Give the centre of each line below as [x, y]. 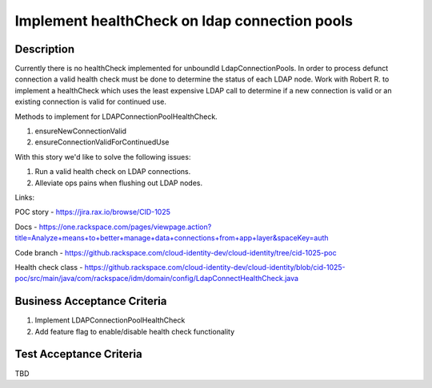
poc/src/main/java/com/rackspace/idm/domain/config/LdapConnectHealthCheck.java [157, 279]
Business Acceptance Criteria [91, 301]
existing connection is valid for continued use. [91, 102]
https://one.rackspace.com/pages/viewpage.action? [125, 227]
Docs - [26, 227]
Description [45, 49]
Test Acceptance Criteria [79, 354]
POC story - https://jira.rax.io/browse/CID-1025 [93, 212]
